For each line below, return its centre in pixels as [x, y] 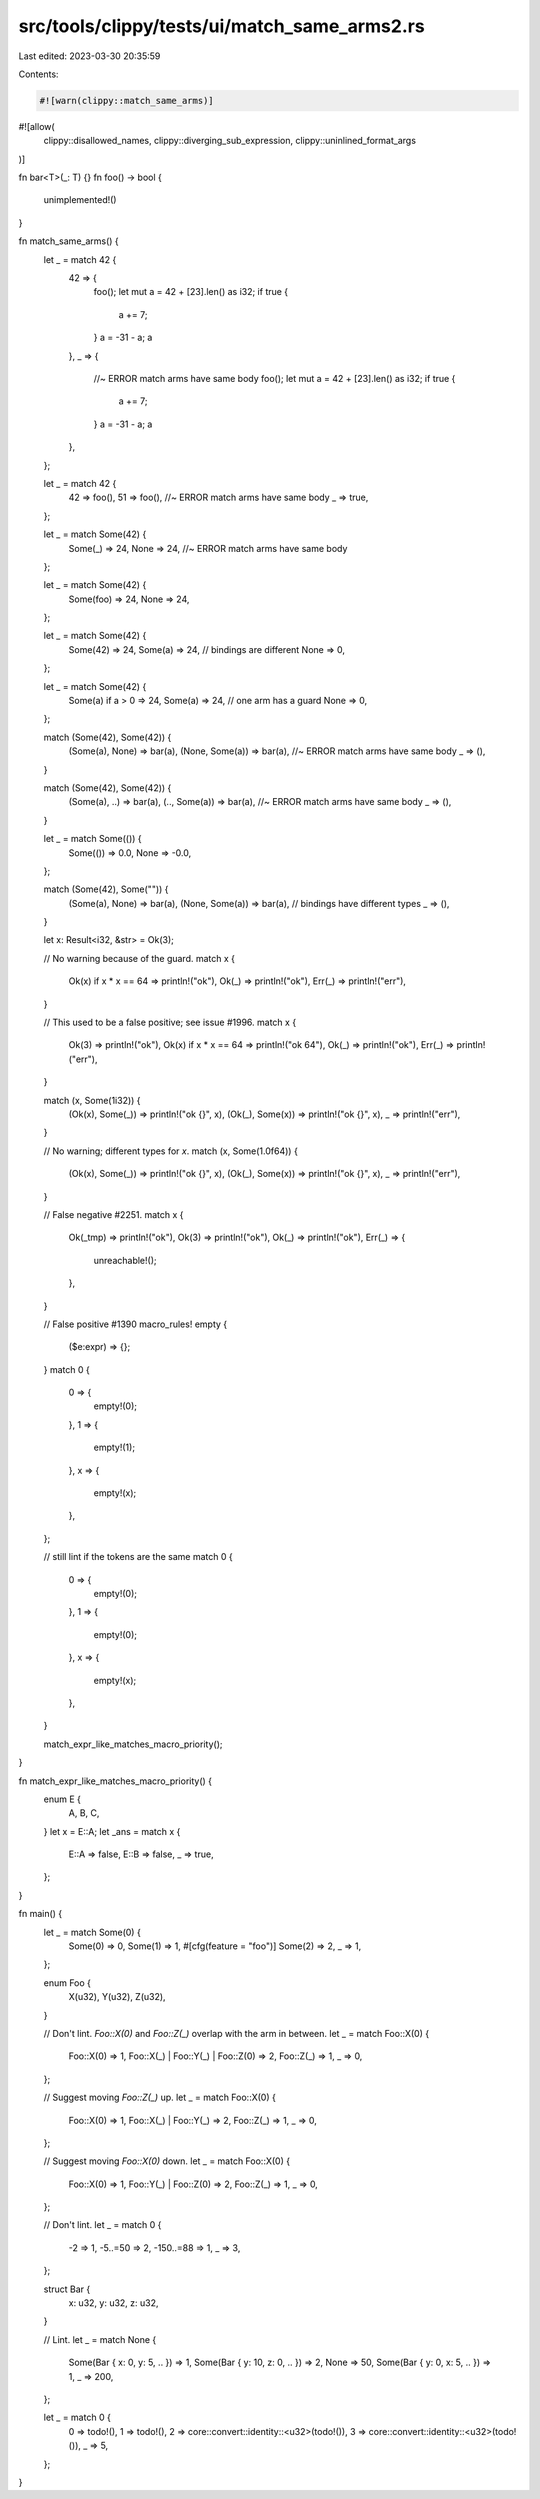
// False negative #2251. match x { [113, 1214]
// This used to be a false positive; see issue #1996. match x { [170, 1022]
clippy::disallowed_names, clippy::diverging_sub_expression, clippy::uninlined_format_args [230, 141]
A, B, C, [84, 1813]
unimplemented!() [80, 200]
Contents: [38, 74]
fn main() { [40, 1914]
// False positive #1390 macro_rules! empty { [135, 1324]
